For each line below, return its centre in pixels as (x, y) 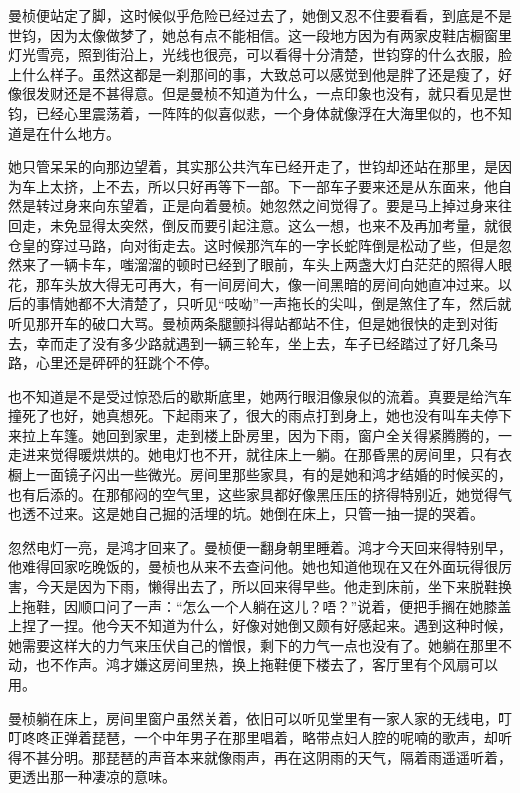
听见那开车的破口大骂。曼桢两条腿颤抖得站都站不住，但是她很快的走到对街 (253, 322)
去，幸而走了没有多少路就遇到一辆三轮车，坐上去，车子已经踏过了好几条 (246, 342)
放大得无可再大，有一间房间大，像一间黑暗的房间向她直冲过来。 (287, 283)
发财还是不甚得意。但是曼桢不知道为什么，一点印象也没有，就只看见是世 (273, 93)
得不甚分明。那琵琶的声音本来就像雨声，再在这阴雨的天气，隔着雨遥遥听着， (260, 756)
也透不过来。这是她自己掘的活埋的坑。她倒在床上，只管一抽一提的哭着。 (246, 513)
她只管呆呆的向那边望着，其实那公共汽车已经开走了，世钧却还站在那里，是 (253, 166)
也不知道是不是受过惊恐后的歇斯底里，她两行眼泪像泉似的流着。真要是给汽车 (260, 395)
